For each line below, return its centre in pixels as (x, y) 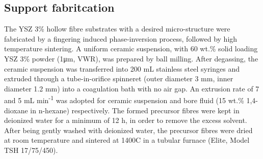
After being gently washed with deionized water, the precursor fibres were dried (128, 130)
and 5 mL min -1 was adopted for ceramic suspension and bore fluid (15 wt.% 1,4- (131, 100)
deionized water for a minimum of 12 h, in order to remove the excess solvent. (126, 120)
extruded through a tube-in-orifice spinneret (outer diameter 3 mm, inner (119, 78)
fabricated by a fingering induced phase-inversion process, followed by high (121, 38)
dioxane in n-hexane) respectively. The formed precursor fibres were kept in (122, 110)
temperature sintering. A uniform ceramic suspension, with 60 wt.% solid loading (131, 49)
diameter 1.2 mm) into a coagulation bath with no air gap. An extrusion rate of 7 (132, 88)
